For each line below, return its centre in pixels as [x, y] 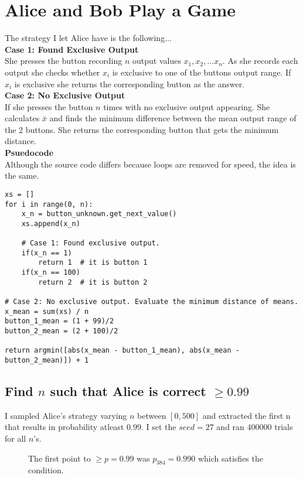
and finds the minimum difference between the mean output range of [173, 118]
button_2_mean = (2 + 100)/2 [62, 331]
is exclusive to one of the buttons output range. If [202, 72]
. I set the [159, 427]
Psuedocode [29, 153]
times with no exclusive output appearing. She [187, 106]
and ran [230, 427]
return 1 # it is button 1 [93, 263]
